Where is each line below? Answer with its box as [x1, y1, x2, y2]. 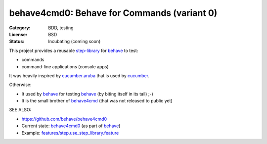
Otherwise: [9, 82, 32, 88]
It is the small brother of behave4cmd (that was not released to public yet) [21, 98, 173, 104]
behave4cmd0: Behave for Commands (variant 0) [9, 7, 218, 18]
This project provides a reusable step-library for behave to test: [9, 48, 138, 53]
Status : [9, 39, 25, 45]
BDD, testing [48, 25, 74, 31]
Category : [9, 25, 31, 31]
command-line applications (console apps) [21, 63, 109, 69]
